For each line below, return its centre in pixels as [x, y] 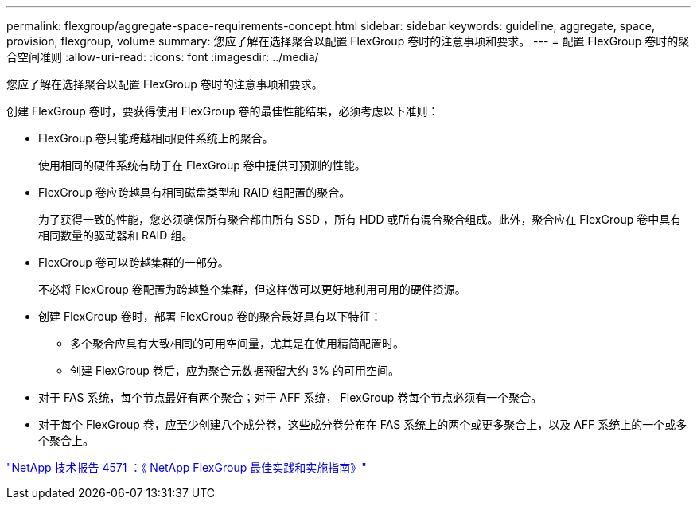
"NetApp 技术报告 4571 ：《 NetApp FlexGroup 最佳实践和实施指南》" [187, 467]
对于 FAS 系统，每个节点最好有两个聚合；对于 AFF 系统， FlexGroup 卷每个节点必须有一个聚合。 [290, 397]
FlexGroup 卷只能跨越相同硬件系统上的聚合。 [156, 138]
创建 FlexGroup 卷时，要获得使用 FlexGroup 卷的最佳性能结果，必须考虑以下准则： [223, 111]
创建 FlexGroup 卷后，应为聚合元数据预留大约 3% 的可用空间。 [235, 370]
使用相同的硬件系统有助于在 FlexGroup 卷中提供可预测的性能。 [202, 165]
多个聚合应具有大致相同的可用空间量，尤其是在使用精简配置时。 [237, 343]
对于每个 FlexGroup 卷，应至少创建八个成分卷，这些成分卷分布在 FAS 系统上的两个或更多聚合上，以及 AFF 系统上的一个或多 [363, 424]
